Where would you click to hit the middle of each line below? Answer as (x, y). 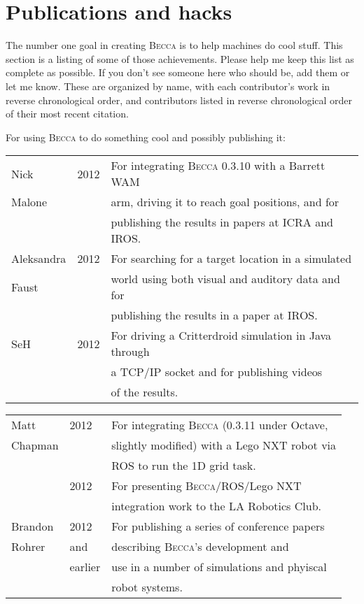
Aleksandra (39, 259)
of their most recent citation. (67, 114)
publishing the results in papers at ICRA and (222, 222)
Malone (29, 202)
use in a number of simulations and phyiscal (219, 567)
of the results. (145, 392)
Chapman (35, 445)
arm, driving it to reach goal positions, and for (225, 202)
